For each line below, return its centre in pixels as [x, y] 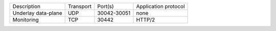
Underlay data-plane [37, 13]
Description [27, 6]
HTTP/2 [146, 20]
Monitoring [26, 20]
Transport [80, 6]
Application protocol [160, 6]
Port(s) [106, 6]
